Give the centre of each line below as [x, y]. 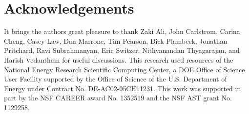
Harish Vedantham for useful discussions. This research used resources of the [119, 59]
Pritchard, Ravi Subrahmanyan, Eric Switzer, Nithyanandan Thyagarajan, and [122, 50]
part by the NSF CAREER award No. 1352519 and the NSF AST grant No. [118, 98]
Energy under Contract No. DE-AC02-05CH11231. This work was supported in [123, 88]
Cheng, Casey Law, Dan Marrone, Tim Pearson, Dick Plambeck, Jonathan [116, 41]
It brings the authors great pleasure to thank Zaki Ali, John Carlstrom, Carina [122, 31]
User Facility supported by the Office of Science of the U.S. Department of [115, 79]
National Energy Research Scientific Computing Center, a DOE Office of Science [124, 69]
